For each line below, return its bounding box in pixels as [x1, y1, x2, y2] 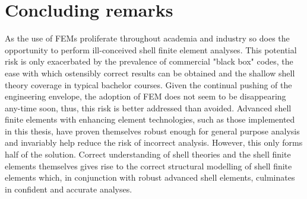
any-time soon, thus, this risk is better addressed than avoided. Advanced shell [5, 101, 292, 114]
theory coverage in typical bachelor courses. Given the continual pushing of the [5, 78, 292, 91]
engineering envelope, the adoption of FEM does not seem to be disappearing [5, 90, 286, 102]
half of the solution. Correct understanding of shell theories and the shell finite [5, 148, 291, 161]
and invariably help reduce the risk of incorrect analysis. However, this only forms [5, 136, 303, 149]
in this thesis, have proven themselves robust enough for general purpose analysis [5, 124, 300, 137]
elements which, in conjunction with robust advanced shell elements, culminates [5, 171, 295, 184]
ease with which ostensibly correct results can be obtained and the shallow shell [5, 66, 295, 79]
